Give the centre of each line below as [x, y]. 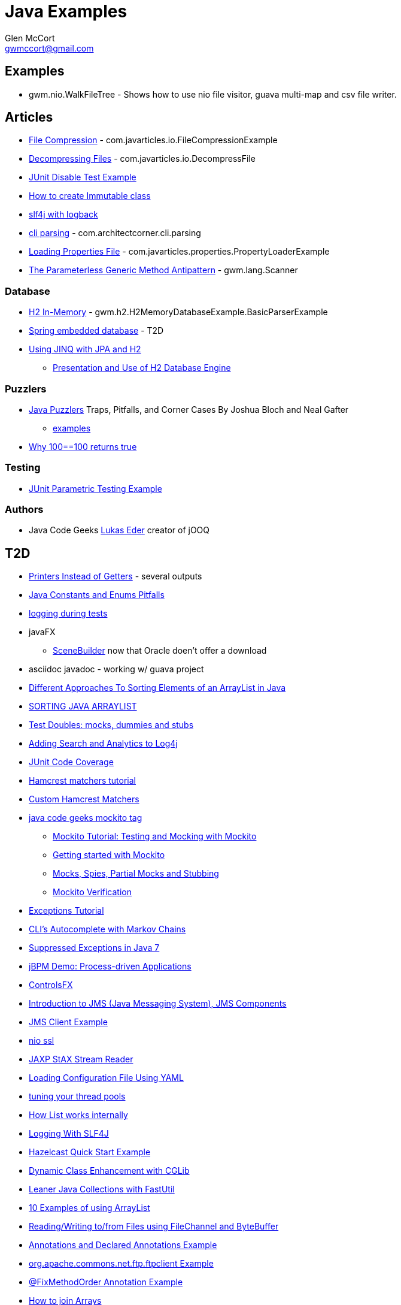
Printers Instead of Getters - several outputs [116, 576]
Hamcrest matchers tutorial [82, 781]
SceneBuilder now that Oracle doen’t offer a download [160, 651]
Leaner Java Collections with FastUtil [102, 1189]
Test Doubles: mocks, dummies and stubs [111, 725]
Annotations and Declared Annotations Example [123, 1245]
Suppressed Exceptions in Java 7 [94, 948]
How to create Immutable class [90, 196]
